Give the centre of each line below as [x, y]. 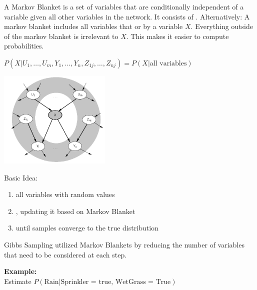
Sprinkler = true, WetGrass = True [116, 282]
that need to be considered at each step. [65, 254]
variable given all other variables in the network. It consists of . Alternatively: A [127, 16]
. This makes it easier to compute [177, 36]
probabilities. [24, 46]
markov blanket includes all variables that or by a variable [93, 26]
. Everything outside [222, 26]
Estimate [18, 281]
